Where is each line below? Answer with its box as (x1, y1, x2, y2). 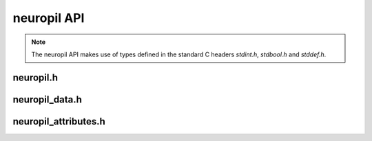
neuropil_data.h (12, 94, 83, 105)
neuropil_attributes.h (12, 116, 106, 127)
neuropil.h (12, 72, 59, 83)
